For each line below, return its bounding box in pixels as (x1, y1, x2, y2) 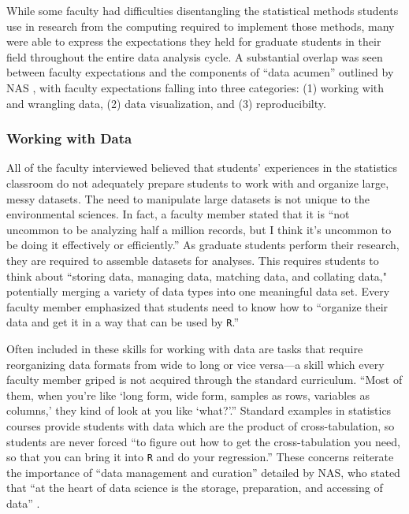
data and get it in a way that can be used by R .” (6, 314, 240, 330)
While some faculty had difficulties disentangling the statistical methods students (6, 2, 399, 18)
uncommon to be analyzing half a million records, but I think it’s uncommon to (6, 221, 392, 237)
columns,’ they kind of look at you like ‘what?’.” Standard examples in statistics (6, 402, 392, 419)
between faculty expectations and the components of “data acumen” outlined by (6, 64, 394, 80)
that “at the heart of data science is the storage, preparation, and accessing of (6, 479, 383, 496)
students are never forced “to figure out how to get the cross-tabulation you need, (6, 433, 400, 449)
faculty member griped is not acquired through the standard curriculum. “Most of (6, 371, 403, 388)
